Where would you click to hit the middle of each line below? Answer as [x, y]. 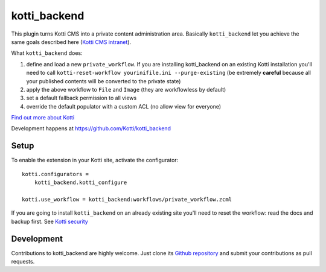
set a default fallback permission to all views [81, 98]
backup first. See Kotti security [50, 221]
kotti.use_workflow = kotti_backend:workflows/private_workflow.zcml [127, 199]
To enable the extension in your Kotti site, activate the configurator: [95, 160]
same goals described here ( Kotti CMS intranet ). [71, 42]
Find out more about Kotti [43, 118]
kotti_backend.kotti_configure [81, 183]
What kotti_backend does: [47, 53]
